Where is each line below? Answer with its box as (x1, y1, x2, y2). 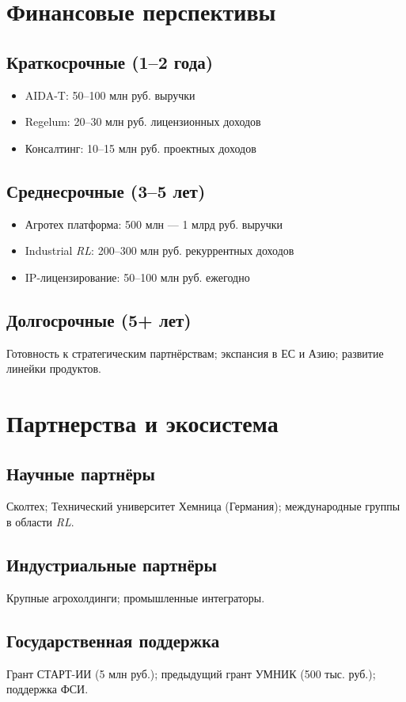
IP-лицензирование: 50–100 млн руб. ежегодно (25, 268, 250, 285)
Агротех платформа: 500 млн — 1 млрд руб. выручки (25, 215, 283, 232)
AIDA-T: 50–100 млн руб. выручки (25, 86, 195, 103)
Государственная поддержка (6, 628, 220, 652)
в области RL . (6, 513, 74, 529)
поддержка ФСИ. (6, 681, 89, 697)
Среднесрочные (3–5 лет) (6, 178, 206, 203)
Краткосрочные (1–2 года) (6, 49, 214, 74)
